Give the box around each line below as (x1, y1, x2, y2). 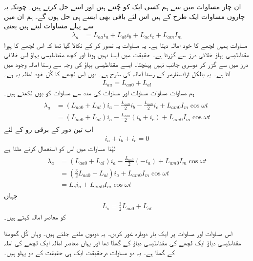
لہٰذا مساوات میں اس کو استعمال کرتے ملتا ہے (4, 143, 116, 153)
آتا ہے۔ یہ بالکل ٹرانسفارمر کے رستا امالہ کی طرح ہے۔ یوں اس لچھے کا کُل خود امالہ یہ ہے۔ (4, 68, 231, 79)
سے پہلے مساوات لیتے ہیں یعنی (4, 21, 94, 31)
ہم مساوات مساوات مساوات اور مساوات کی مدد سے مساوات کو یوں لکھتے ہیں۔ (4, 87, 194, 98)
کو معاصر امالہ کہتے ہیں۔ (4, 212, 66, 222)
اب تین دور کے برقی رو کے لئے (4, 124, 93, 134)
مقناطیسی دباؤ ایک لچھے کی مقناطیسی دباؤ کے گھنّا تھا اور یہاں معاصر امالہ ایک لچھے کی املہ (4, 238, 241, 248)
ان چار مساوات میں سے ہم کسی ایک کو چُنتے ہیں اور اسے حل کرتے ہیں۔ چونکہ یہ (4, 1, 241, 11)
